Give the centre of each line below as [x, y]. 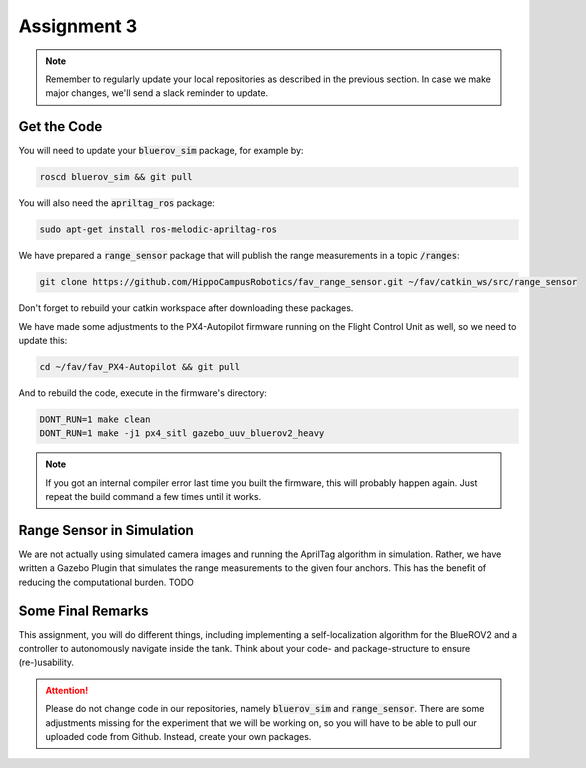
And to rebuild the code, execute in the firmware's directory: [142, 392]
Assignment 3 [78, 26]
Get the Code [60, 126]
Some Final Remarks [83, 610]
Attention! [67, 690]
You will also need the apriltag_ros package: [116, 203]
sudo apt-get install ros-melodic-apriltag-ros [158, 229]
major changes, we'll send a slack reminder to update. [157, 93]
